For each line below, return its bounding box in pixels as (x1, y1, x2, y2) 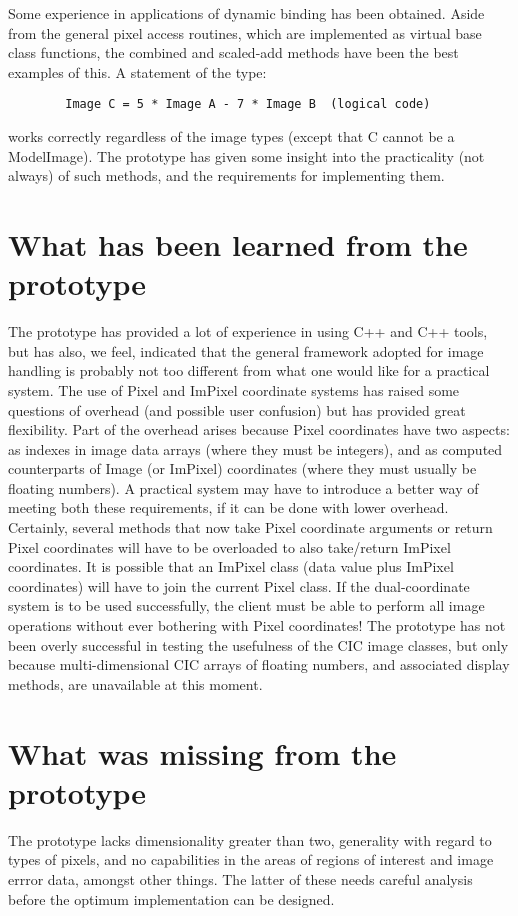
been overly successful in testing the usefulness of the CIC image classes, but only (8, 634, 509, 655)
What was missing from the (8, 732, 397, 773)
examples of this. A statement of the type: (8, 61, 267, 82)
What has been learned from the (8, 224, 468, 264)
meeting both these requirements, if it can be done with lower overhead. (8, 497, 449, 518)
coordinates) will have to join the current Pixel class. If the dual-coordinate (8, 575, 470, 596)
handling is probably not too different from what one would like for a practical (8, 360, 490, 381)
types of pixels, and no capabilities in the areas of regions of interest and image (8, 849, 494, 870)
